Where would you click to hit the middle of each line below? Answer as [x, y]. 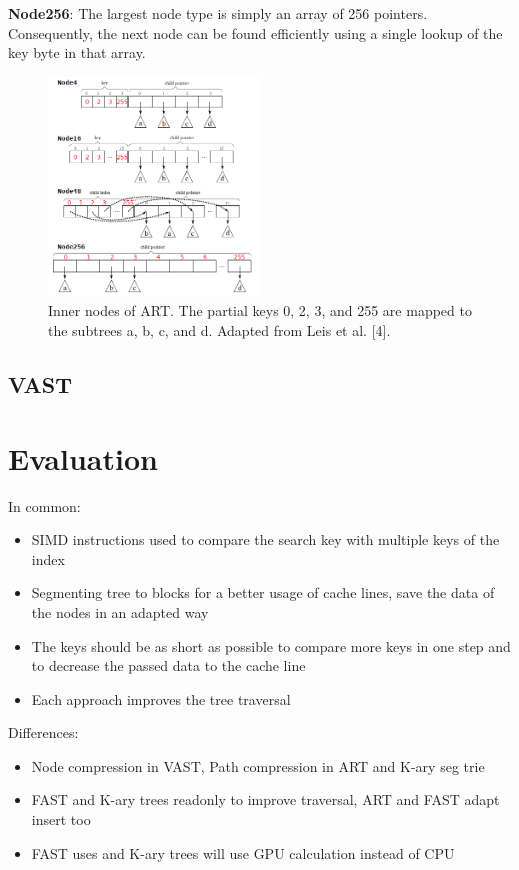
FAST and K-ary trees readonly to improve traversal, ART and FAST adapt [265, 799]
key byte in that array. [77, 52]
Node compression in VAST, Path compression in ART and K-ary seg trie [258, 765]
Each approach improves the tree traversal [161, 698]
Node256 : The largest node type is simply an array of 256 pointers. [218, 13]
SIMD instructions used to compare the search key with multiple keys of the [265, 539]
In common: [44, 505]
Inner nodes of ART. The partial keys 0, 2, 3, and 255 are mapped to [260, 310]
